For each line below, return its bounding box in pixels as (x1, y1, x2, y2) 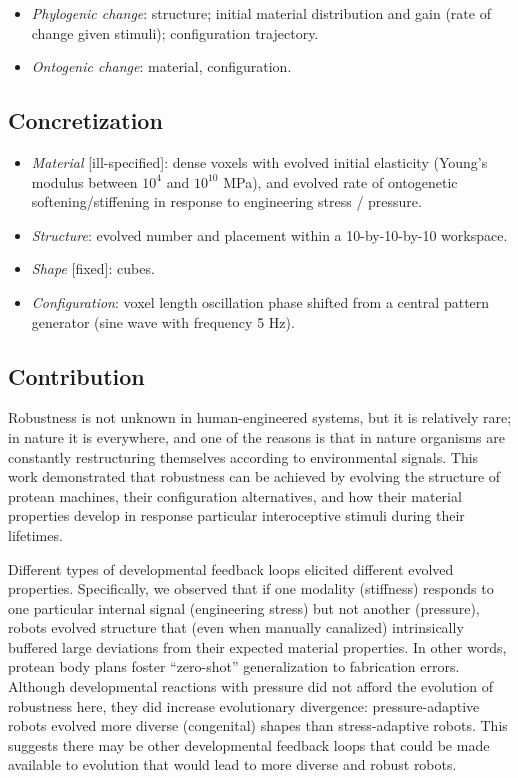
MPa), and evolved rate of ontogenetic (223, 171, 458, 192)
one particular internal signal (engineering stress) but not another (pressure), (8, 597, 480, 618)
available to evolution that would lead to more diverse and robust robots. (8, 754, 457, 775)
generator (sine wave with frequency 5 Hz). (31, 311, 295, 332)
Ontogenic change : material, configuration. (31, 56, 292, 77)
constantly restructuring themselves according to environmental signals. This (8, 446, 479, 467)
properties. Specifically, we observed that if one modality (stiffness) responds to (8, 578, 494, 599)
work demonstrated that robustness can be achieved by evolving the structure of (8, 466, 501, 487)
